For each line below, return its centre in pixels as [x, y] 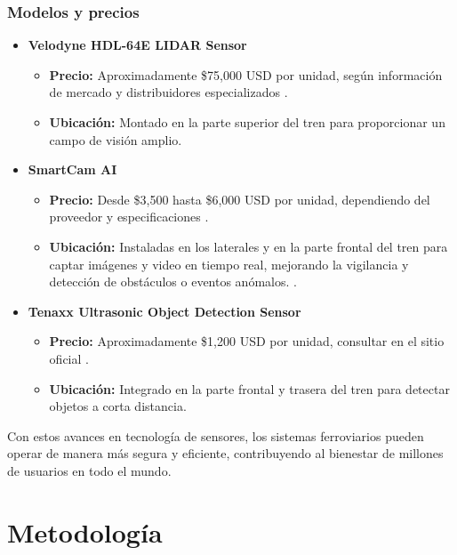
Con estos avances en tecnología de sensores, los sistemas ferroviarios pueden [216, 435]
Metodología [85, 531]
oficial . [69, 358]
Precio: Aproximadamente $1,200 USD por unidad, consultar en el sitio [247, 341]
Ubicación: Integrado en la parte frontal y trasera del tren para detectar [249, 388]
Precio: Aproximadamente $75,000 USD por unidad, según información [246, 74]
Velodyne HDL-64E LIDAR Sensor [137, 45]
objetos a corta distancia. [118, 406]
